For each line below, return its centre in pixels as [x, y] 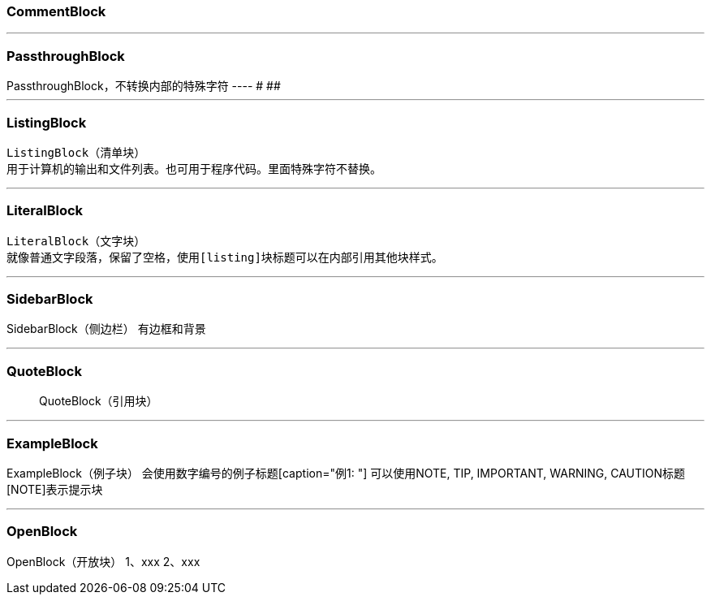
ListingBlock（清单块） [76, 152]
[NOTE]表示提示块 [55, 489]
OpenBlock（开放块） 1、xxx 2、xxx [103, 561]
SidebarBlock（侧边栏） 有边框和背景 [106, 329]
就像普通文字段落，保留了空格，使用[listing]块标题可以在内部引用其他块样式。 [225, 257]
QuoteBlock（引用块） [99, 401]
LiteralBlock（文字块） [76, 241]
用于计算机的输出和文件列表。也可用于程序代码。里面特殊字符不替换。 [194, 169]
